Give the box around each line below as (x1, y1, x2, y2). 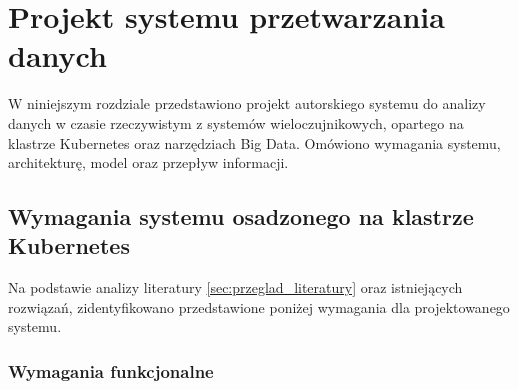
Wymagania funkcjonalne (8, 358, 214, 383)
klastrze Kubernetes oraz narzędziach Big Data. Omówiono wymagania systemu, (8, 132, 501, 153)
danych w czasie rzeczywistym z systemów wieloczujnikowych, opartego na (8, 112, 464, 133)
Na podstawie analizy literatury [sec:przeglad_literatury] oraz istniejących (8, 277, 463, 298)
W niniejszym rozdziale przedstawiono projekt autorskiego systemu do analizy (8, 93, 486, 114)
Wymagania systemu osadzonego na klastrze (8, 201, 474, 232)
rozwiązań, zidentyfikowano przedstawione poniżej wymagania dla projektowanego (8, 296, 510, 317)
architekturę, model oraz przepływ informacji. (8, 152, 289, 173)
